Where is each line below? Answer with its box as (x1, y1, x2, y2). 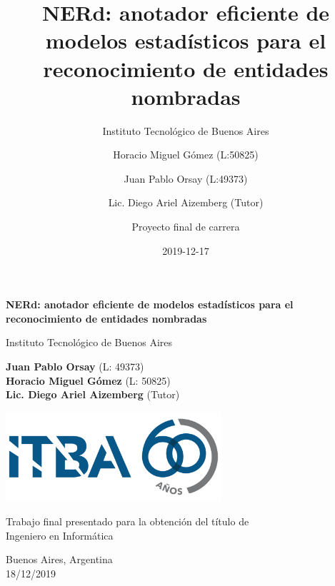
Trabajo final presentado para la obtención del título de (6, 514, 249, 529)
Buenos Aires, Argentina (6, 552, 113, 567)
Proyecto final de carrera (131, 219, 240, 234)
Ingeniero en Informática (6, 527, 114, 542)
